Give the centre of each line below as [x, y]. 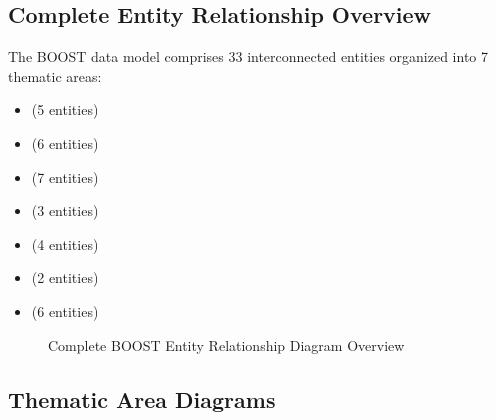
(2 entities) [65, 277]
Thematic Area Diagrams [142, 398]
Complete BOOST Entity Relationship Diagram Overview [226, 344]
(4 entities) [65, 243]
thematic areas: [55, 75]
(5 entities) [65, 109]
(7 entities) [65, 176]
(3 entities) [65, 210]
